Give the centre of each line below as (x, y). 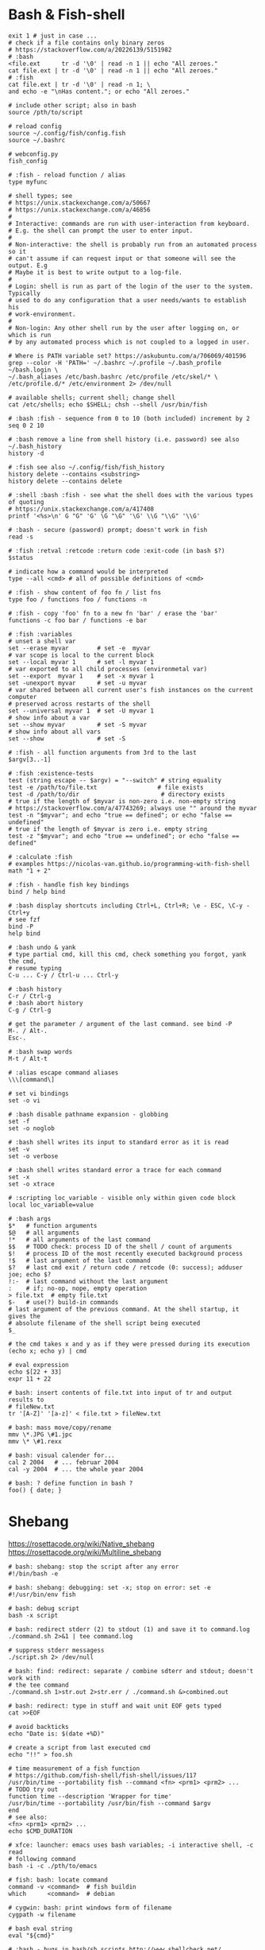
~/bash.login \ (33, 370)
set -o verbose (33, 1156)
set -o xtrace (32, 1184)
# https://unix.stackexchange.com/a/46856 (79, 210)
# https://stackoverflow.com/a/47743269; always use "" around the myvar (133, 808)
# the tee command (38, 1685)
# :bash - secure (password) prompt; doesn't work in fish (108, 530)
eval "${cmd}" (32, 1935)
